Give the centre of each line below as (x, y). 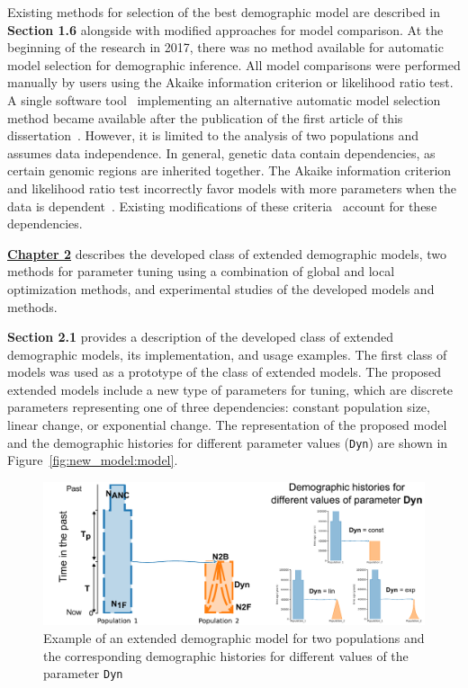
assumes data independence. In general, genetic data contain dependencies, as (221, 152)
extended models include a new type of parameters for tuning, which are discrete (230, 389)
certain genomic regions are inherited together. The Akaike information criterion (229, 170)
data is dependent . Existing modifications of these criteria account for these (222, 206)
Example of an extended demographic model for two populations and (234, 637)
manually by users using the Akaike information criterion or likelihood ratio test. (230, 82)
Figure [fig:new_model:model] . (93, 460)
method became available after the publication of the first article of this (205, 117)
